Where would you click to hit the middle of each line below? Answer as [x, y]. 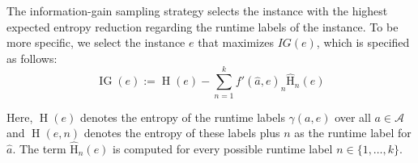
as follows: [32, 58]
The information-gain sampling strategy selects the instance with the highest [197, 10]
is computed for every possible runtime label [223, 148]
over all [353, 117]
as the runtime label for [353, 133]
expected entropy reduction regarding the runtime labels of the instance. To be [203, 26]
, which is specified [363, 42]
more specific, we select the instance [96, 42]
